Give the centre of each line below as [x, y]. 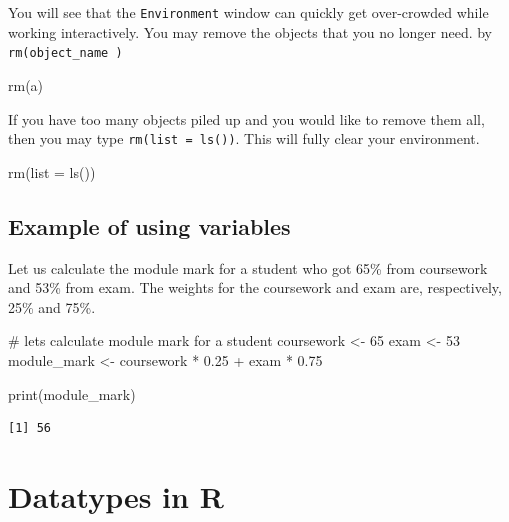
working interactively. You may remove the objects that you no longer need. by [250, 31]
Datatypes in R [116, 495]
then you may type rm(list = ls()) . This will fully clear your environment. [244, 138]
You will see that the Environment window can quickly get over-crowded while [248, 12]
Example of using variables [149, 225]
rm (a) [26, 84]
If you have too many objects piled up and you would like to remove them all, [246, 118]
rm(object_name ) [65, 53]
